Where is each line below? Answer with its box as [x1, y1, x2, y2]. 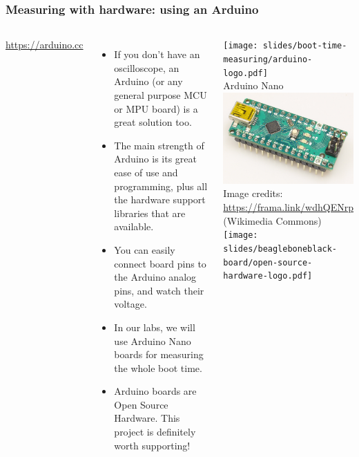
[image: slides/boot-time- [223, 41, 347, 51]
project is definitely [114, 425, 196, 439]
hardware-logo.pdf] [223, 271, 313, 281]
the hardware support [114, 192, 206, 207]
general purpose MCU [114, 88, 207, 102]
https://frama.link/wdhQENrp [223, 200, 353, 214]
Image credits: [223, 186, 283, 200]
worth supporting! [114, 438, 191, 452]
